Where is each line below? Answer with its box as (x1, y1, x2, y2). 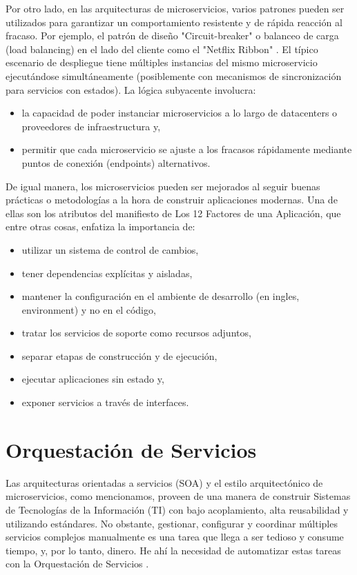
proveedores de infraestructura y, (21, 119, 161, 133)
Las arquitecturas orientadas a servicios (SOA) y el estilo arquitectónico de (6, 475, 323, 490)
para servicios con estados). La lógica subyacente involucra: (6, 82, 256, 97)
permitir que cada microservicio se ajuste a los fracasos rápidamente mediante (21, 142, 352, 157)
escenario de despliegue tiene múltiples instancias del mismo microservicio (6, 55, 318, 70)
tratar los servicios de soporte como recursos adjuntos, (21, 325, 251, 340)
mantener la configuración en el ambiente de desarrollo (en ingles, (21, 289, 300, 303)
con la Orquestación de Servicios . (6, 556, 149, 571)
